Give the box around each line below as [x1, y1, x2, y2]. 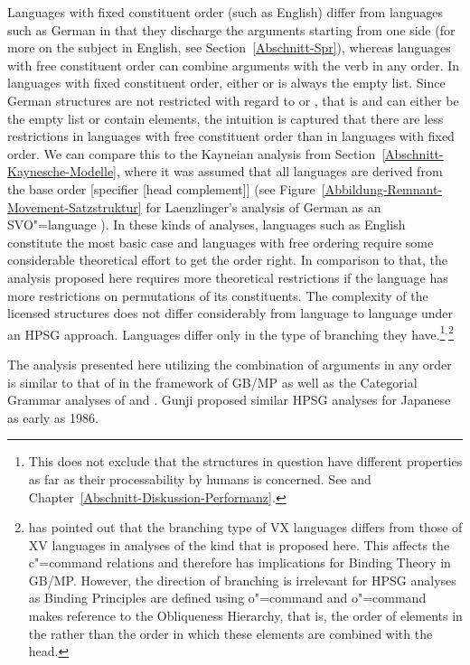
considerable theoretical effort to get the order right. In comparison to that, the [7, 250, 447, 269]
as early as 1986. [7, 407, 99, 426]
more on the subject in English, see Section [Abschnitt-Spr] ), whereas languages [7, 38, 451, 57]
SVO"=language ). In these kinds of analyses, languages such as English [7, 215, 406, 234]
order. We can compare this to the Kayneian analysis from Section [7, 144, 376, 163]
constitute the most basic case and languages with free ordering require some [7, 232, 434, 251]
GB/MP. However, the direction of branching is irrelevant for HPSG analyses [28, 570, 456, 589]
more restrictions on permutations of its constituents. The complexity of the [7, 286, 428, 304]
